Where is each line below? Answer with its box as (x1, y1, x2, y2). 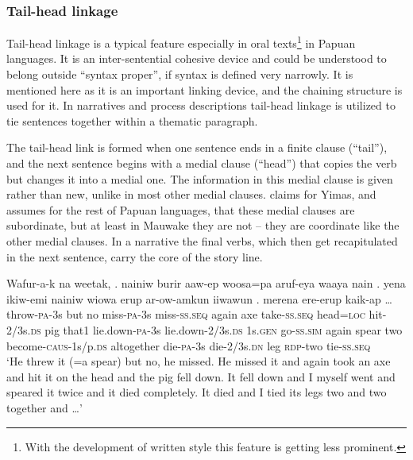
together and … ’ (6, 399, 83, 416)
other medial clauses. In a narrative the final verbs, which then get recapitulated (6, 233, 398, 249)
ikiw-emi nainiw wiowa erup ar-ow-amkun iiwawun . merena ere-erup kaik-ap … (6, 290, 392, 307)
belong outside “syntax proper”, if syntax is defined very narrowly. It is (6, 66, 353, 83)
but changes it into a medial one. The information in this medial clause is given (6, 170, 393, 187)
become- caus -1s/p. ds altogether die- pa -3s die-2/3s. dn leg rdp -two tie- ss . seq (6, 337, 371, 354)
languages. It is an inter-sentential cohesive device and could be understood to (6, 50, 387, 67)
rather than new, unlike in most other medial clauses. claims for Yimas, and (6, 186, 376, 203)
